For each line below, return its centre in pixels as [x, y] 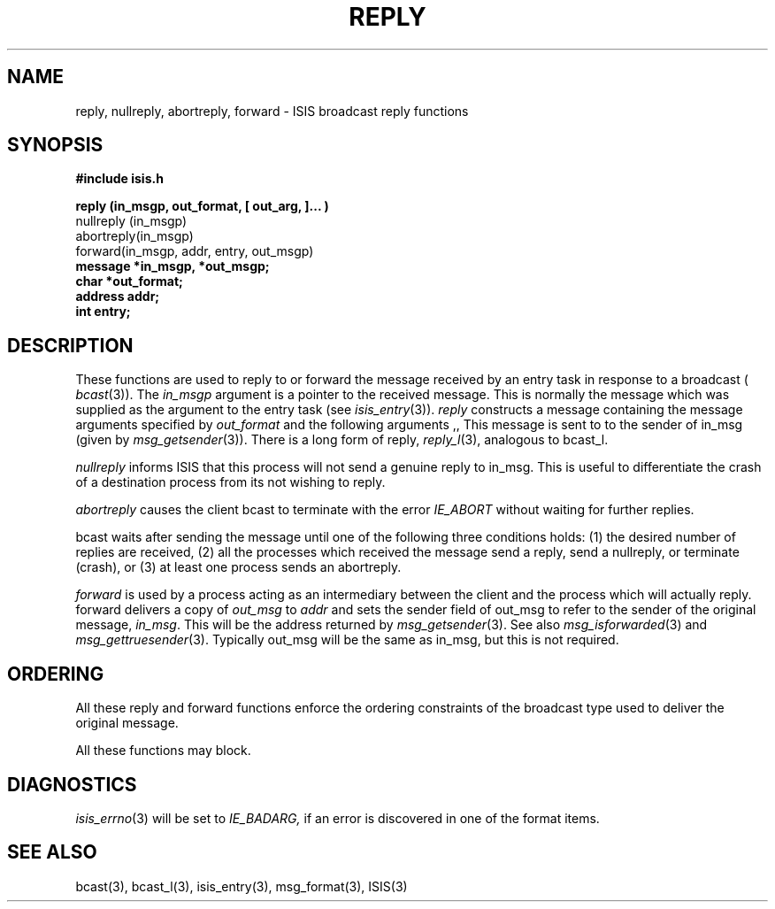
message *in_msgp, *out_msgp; [173, 266]
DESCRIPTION [70, 345]
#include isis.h [119, 179]
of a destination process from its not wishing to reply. [230, 482]
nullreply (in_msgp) [131, 221]
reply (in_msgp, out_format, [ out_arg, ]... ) [202, 206]
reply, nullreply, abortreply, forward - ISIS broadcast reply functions [272, 111]
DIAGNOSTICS [72, 784]
